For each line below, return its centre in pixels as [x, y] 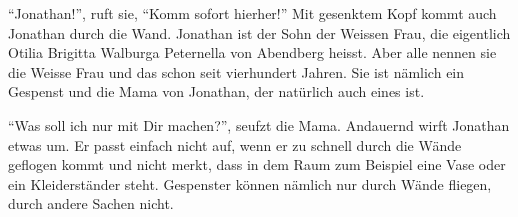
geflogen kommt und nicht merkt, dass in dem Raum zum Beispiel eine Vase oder [257, 164]
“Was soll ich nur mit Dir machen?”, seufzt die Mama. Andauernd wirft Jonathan [259, 124]
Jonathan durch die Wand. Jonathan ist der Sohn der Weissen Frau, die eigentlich [259, 32]
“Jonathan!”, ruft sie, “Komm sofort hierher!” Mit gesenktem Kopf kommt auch [252, 13]
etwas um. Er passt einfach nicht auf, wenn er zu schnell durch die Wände [235, 144]
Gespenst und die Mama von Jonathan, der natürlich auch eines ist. [216, 91]
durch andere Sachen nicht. [91, 203]
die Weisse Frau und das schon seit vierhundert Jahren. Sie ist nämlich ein [236, 71]
